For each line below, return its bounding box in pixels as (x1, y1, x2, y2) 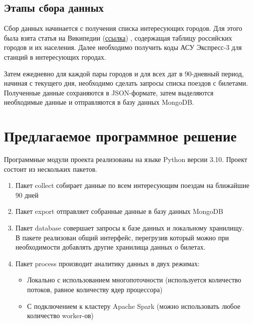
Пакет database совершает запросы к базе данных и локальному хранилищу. (15, 223, 244, 233)
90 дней (15, 189, 39, 200)
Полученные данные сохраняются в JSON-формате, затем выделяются (4, 87, 213, 97)
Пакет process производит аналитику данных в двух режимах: (15, 258, 200, 268)
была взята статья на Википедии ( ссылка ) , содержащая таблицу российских (4, 32, 232, 43)
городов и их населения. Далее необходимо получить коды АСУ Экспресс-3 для (4, 42, 242, 52)
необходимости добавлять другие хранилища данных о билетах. (15, 242, 206, 252)
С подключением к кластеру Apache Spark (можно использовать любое (27, 301, 240, 311)
